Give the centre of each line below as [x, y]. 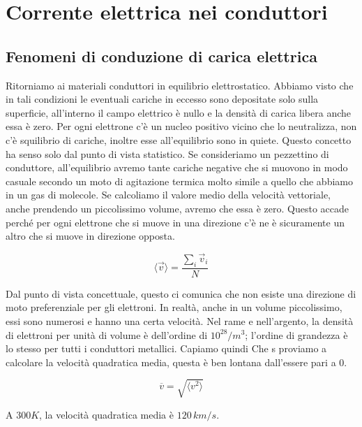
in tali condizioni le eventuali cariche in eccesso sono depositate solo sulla [162, 99]
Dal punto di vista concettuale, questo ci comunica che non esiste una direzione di [181, 293]
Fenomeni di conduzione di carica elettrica [161, 56]
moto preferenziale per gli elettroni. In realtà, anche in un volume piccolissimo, [174, 307]
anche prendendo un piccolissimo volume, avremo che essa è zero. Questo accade [177, 208]
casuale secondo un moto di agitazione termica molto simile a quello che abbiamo [179, 181]
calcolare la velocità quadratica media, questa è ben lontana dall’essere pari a [171, 362]
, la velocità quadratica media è [106, 414]
